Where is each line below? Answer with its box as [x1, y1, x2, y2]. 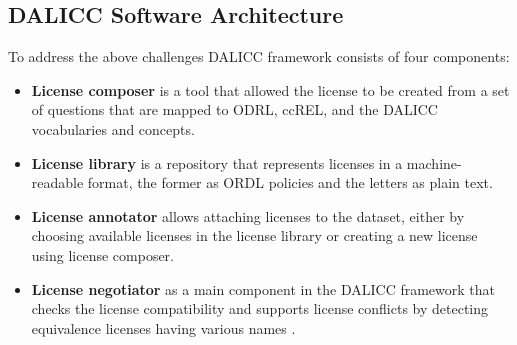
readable [31, 172, 84, 193]
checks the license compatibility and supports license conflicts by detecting [31, 298, 489, 319]
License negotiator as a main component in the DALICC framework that [31, 278, 496, 299]
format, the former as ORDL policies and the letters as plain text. [87, 172, 493, 193]
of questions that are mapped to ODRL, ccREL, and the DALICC [31, 99, 438, 120]
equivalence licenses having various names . [31, 317, 296, 338]
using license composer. [31, 244, 174, 265]
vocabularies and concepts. [31, 118, 195, 139]
